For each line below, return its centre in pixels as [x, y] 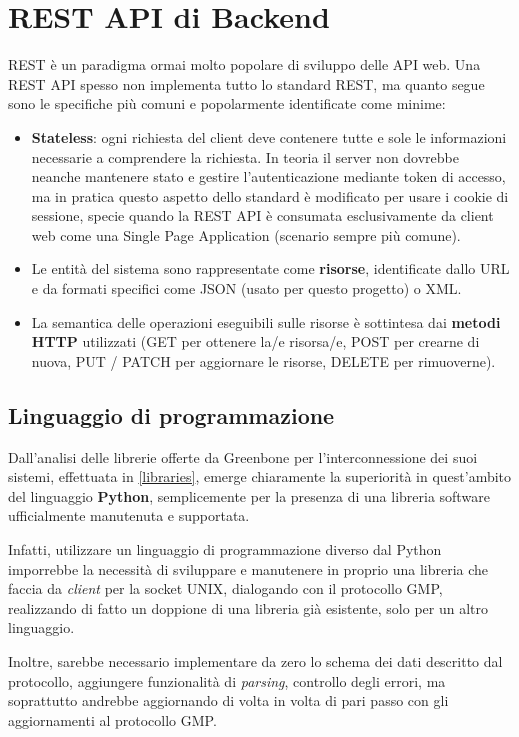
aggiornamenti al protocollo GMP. [112, 719]
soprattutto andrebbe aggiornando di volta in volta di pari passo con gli [228, 700]
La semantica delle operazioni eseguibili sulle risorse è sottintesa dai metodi [266, 321]
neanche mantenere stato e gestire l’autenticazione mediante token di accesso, [268, 176]
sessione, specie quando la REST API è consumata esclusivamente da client [262, 215]
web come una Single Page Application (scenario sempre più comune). [246, 234]
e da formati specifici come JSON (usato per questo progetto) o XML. [246, 288]
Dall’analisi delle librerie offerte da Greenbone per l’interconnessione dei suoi [243, 456]
